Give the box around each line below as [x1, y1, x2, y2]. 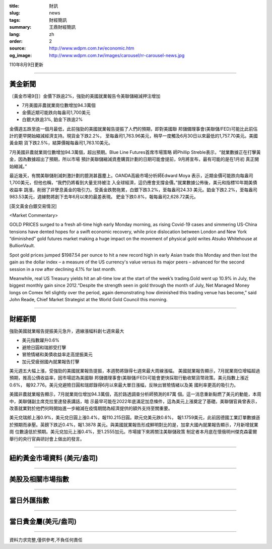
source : [9, 45, 26, 51]
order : [9, 38, 23, 44]
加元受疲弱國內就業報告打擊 [22, 358, 80, 364]
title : [9, 3, 20, 9]
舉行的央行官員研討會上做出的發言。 [9, 435, 85, 442]
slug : [9, 10, 20, 16]
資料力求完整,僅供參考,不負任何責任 [9, 537, 83, 543]
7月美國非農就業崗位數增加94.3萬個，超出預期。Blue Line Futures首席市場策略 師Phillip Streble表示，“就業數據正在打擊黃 [9, 149, 261, 155]
